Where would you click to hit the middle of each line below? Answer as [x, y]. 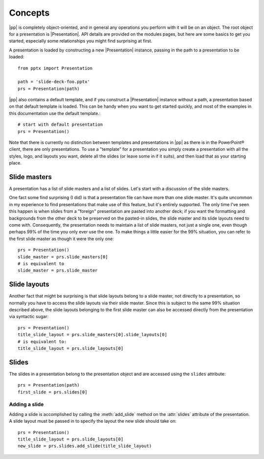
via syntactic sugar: [29, 317]
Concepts [29, 13]
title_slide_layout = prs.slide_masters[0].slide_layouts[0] [92, 335]
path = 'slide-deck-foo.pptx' [54, 82]
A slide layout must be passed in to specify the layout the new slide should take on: [93, 421]
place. [15, 163]
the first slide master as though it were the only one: [62, 239]
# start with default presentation [60, 125]
